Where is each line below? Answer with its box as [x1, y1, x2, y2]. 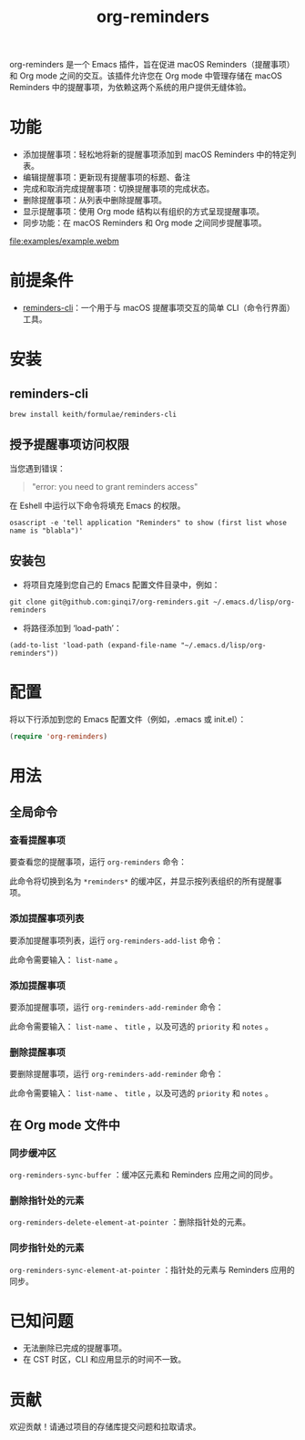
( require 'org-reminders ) [9, 731, 107, 741]
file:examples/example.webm [9, 235, 120, 247]
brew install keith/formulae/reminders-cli [9, 410, 178, 420]
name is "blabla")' [9, 526, 84, 535]
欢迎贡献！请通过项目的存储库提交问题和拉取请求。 [9, 1421, 201, 1433]
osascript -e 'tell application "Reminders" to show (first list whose [9, 518, 287, 527]
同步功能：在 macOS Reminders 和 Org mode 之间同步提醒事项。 [22, 217, 267, 229]
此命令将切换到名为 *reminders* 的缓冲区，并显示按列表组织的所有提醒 [9, 875, 275, 886]
